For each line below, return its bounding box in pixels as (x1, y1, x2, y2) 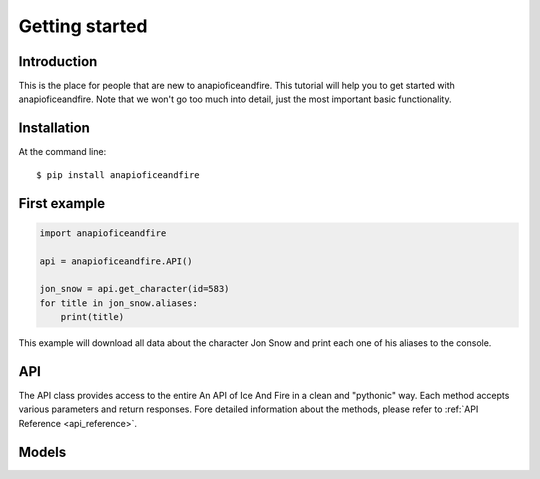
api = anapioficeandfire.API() (39, 255, 194, 267)
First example (18, 195, 106, 212)
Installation (18, 120, 90, 137)
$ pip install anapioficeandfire (36, 169, 200, 180)
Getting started (18, 15, 148, 37)
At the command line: (18, 146, 107, 158)
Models (18, 443, 67, 460)
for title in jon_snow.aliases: (39, 297, 199, 309)
